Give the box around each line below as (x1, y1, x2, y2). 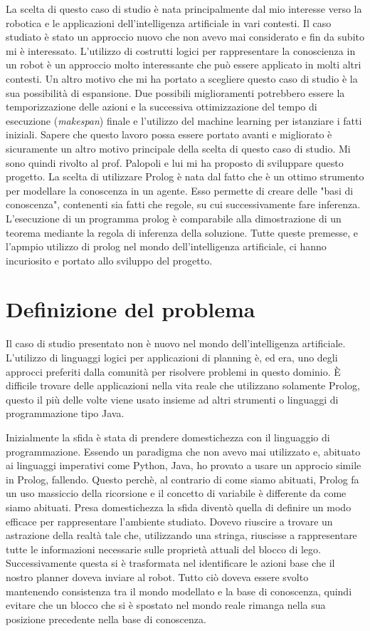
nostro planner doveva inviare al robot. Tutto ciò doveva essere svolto (6, 569, 309, 584)
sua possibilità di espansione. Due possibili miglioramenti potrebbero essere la (6, 85, 345, 100)
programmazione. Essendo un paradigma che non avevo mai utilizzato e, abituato (6, 443, 361, 458)
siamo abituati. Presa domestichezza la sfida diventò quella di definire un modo (6, 499, 351, 514)
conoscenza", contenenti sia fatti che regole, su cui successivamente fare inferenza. (6, 197, 361, 212)
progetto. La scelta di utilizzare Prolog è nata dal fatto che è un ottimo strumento (6, 169, 364, 184)
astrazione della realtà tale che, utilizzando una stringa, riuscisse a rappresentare (6, 528, 357, 543)
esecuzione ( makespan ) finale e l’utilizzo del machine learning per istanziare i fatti (6, 113, 362, 128)
